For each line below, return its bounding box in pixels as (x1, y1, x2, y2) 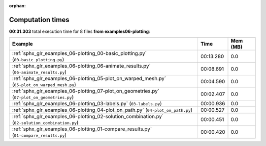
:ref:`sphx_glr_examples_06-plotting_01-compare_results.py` (12, 125, 152, 132)
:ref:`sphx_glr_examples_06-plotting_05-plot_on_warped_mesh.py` (12, 75, 166, 82)
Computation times (9, 15, 69, 24)
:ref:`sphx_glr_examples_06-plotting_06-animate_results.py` (12, 63, 151, 70)
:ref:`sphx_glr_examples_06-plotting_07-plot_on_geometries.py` (12, 88, 160, 95)
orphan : (9, 3, 26, 8)
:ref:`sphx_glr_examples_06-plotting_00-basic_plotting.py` (12, 50, 147, 57)
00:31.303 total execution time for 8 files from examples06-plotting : (9, 28, 150, 34)
